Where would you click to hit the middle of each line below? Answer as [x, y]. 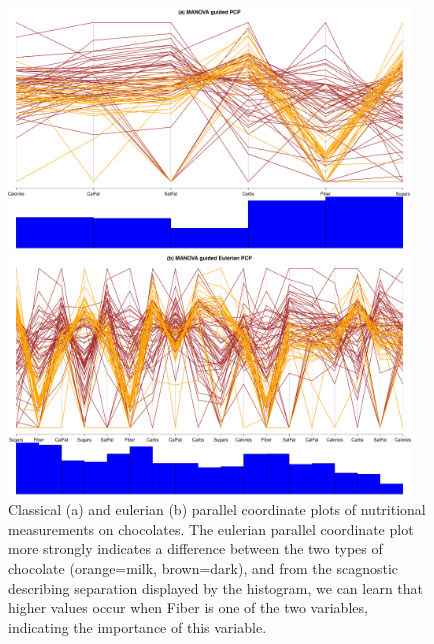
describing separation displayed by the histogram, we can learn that [216, 587]
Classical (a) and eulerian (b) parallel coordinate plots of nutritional [217, 509]
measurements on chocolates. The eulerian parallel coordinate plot [211, 528]
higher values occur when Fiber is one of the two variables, [188, 607]
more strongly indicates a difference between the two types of [195, 548]
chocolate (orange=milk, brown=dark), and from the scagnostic [203, 568]
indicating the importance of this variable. [137, 626]
